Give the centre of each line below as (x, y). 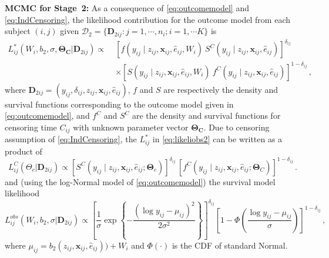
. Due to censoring (236, 127)
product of (23, 151)
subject (18, 31)
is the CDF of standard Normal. (230, 245)
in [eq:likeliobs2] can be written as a (217, 139)
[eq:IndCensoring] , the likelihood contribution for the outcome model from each (148, 19)
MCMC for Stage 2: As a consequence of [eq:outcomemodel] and (127, 8)
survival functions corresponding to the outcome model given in (119, 104)
